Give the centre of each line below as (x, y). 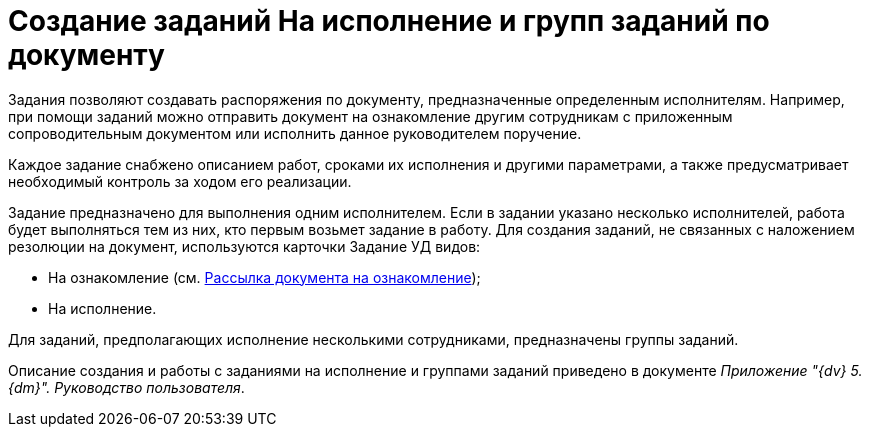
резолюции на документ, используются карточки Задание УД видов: (244, 246)
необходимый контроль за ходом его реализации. (180, 181)
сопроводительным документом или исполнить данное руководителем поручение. (295, 133)
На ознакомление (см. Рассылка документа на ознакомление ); (264, 277)
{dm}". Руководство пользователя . (126, 387)
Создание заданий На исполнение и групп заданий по (389, 21)
